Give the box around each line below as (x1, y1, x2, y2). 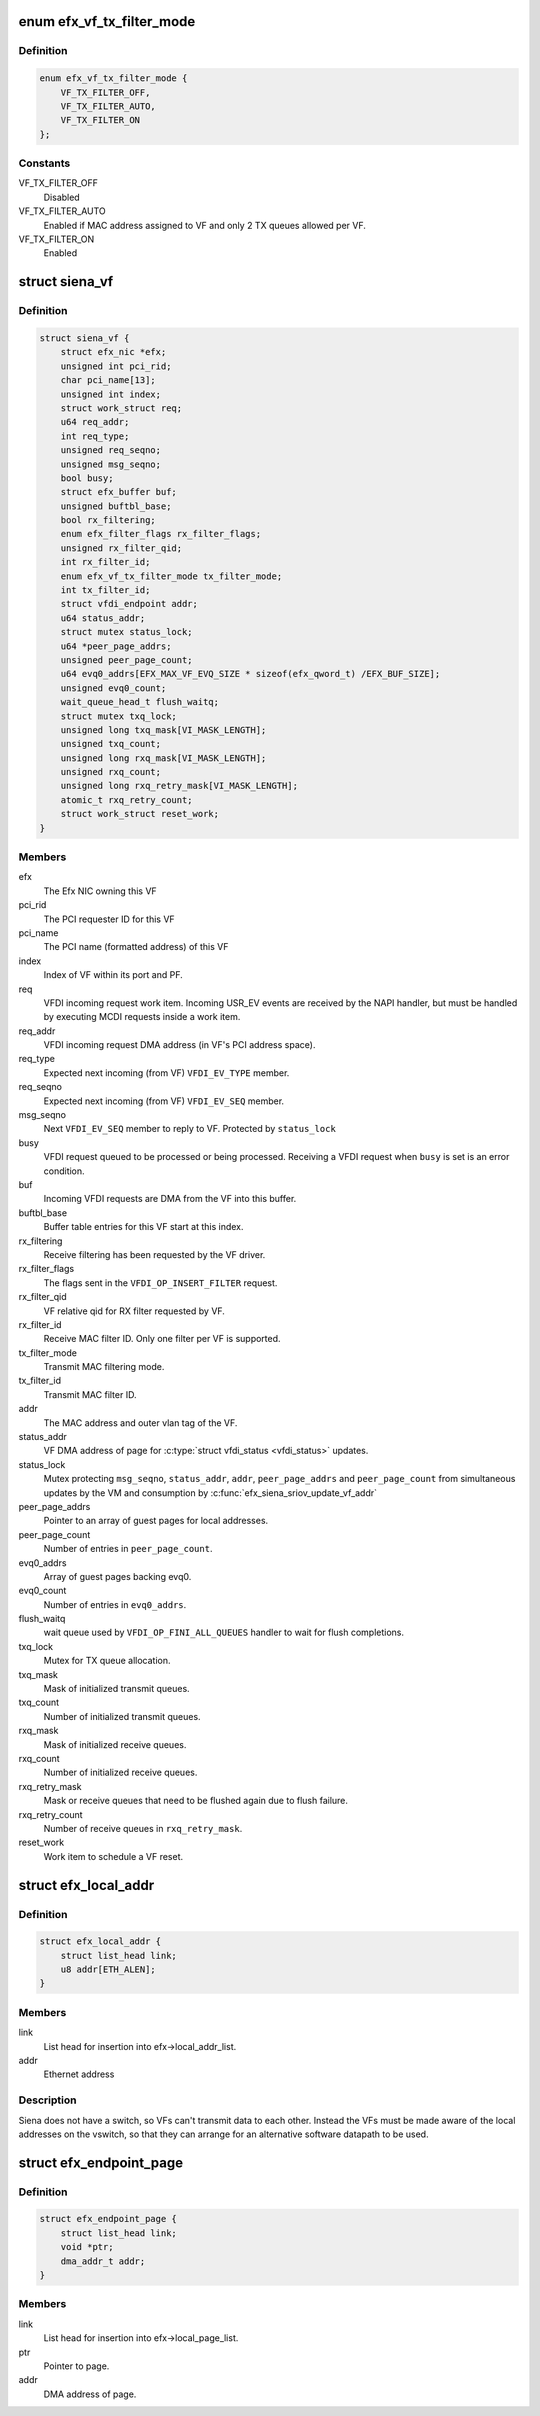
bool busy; (60, 472, 114, 484)
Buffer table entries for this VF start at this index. (43, 1221, 244, 1233)
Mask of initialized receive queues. (43, 1738, 187, 1750)
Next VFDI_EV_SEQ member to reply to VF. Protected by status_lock (43, 1123, 337, 1135)
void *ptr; (60, 2241, 114, 2253)
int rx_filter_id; (60, 556, 151, 568)
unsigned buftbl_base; (60, 500, 172, 512)
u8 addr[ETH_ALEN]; (60, 1964, 157, 1975)
